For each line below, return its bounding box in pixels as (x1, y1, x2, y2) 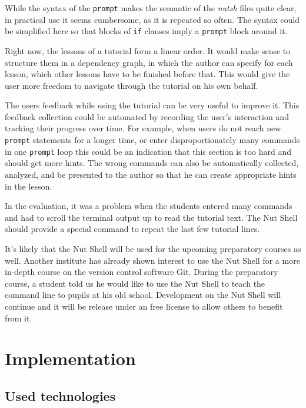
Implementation (5, 346, 136, 370)
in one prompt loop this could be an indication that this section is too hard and (5, 145, 292, 157)
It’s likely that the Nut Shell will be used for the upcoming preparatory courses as (5, 242, 301, 254)
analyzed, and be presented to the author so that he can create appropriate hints (5, 168, 297, 180)
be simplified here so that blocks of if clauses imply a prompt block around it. (5, 25, 288, 37)
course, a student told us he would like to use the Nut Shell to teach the (5, 277, 265, 289)
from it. (5, 311, 32, 324)
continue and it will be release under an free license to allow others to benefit (5, 300, 283, 312)
